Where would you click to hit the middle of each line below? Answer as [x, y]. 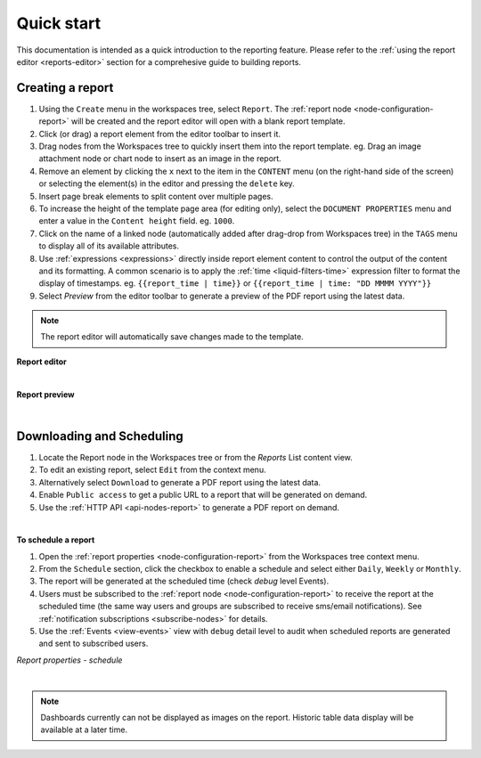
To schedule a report [56, 540]
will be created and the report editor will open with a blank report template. [208, 121]
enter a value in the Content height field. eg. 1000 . [137, 221]
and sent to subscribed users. [94, 644]
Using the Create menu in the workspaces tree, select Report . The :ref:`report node [195, 109]
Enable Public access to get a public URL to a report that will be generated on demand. [203, 495]
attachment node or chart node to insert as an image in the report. [160, 159]
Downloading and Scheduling [100, 436]
